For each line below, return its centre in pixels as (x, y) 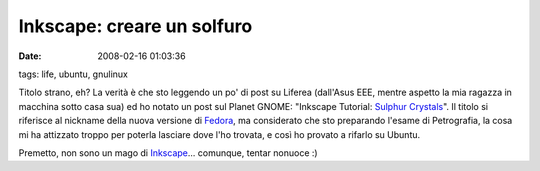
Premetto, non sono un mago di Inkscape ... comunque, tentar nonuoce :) (168, 152)
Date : (30, 56)
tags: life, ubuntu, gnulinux (73, 74)
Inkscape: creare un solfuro (135, 26)
